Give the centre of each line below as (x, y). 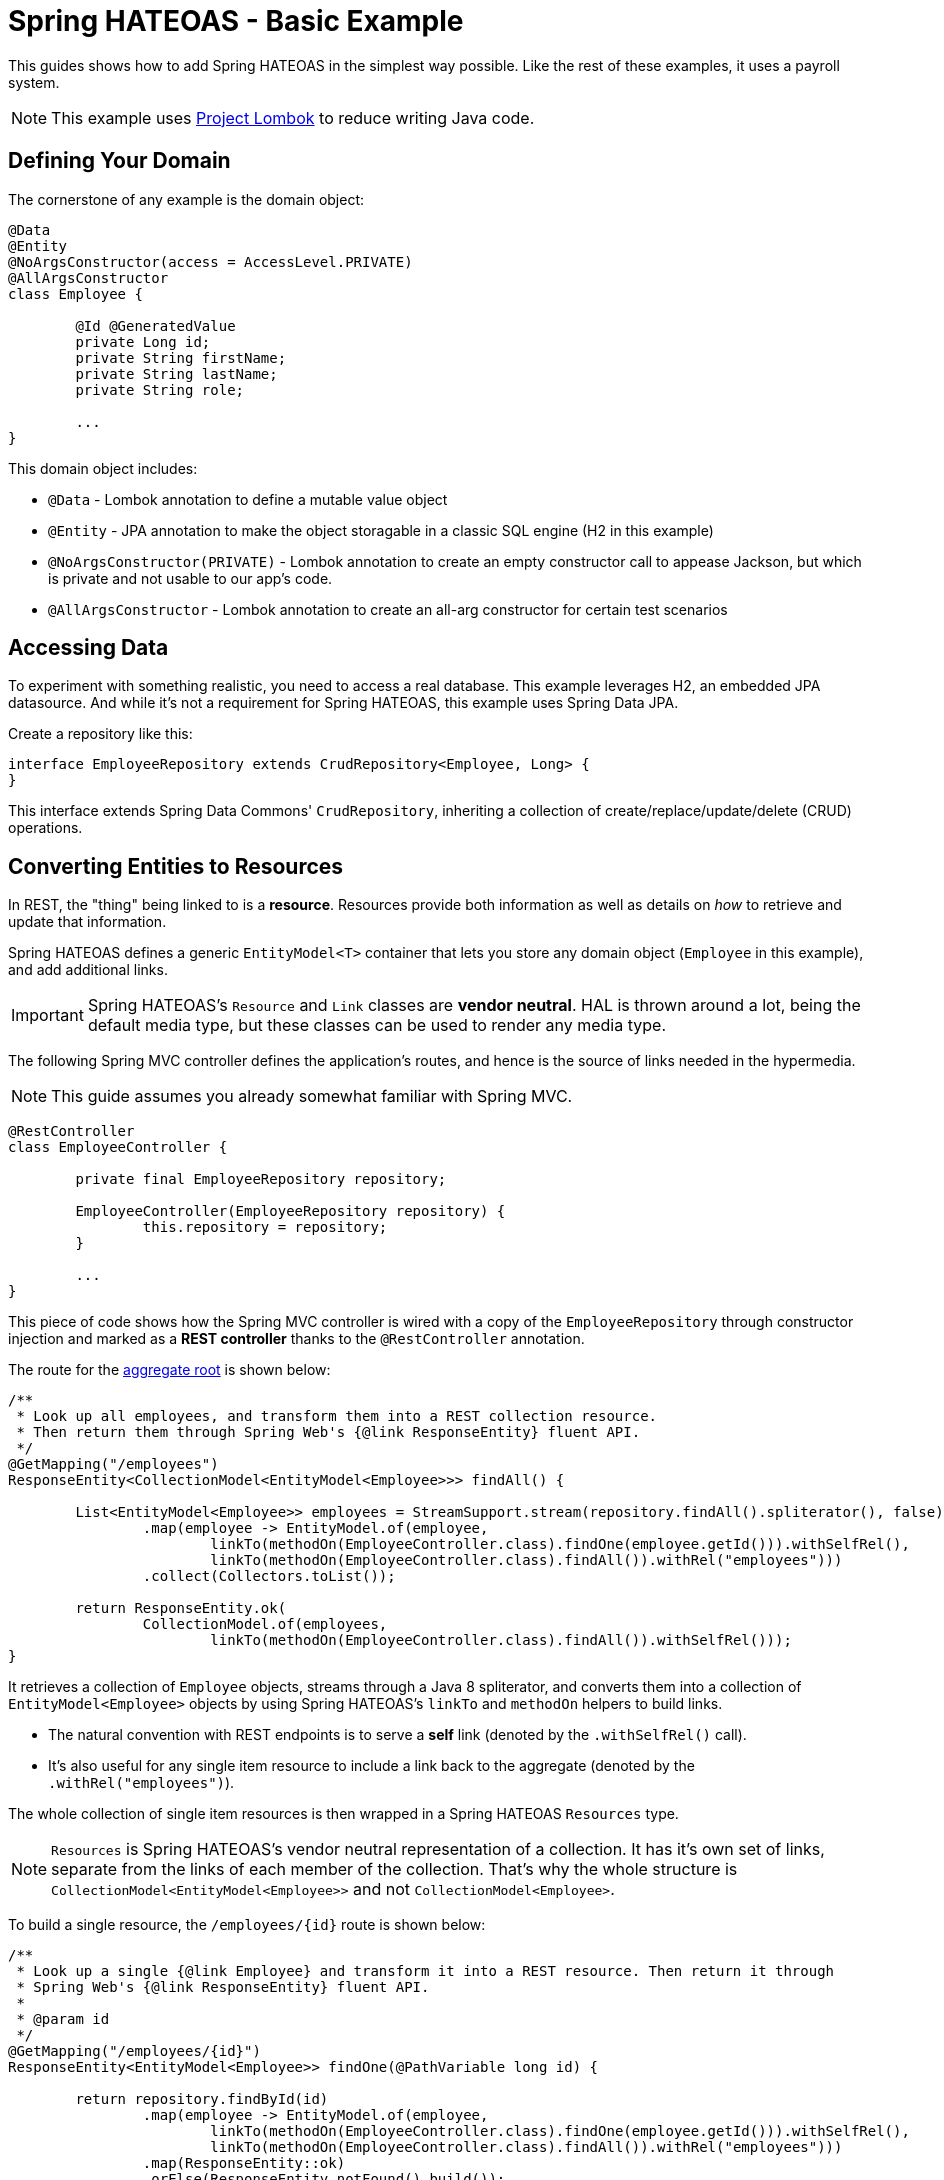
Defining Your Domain (119, 161)
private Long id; (143, 341)
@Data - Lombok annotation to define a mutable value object (248, 499)
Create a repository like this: (100, 734)
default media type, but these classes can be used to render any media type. (376, 1025)
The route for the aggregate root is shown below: (169, 1370)
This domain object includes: (103, 468)
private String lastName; (176, 373)
